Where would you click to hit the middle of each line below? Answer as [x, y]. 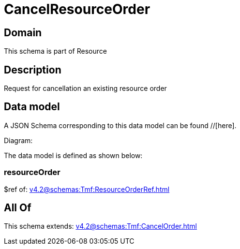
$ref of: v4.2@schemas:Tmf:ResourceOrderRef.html [87, 189]
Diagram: [18, 140]
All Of [18, 208]
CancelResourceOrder [77, 9]
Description [33, 70]
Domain [23, 32]
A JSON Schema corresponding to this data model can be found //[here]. [120, 125]
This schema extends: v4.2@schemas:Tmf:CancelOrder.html [100, 226]
